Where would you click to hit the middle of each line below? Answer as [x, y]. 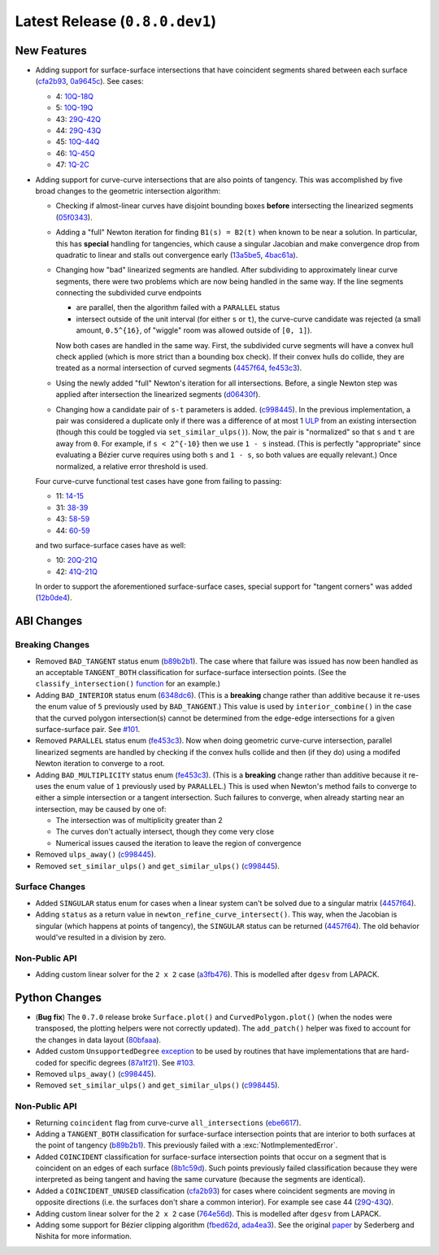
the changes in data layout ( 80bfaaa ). [98, 1039]
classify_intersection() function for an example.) [128, 684]
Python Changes [58, 998]
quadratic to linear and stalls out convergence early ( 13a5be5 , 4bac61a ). [177, 255]
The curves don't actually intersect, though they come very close [165, 832]
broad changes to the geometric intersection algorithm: [128, 190]
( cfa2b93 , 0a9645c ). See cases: [89, 81]
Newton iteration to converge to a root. [100, 764]
